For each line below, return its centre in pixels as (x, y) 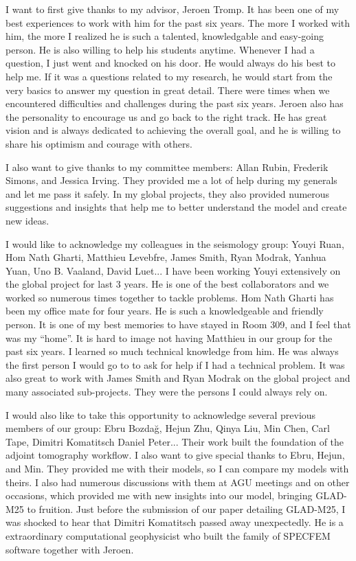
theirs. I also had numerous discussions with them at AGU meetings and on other (178, 482)
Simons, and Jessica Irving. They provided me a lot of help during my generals (171, 180)
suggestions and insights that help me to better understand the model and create (176, 207)
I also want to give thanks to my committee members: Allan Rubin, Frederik (167, 167)
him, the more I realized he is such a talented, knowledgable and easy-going (165, 36)
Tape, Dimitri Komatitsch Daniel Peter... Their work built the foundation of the (175, 441)
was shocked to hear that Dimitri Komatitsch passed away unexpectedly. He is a (175, 522)
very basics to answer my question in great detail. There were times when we (168, 90)
